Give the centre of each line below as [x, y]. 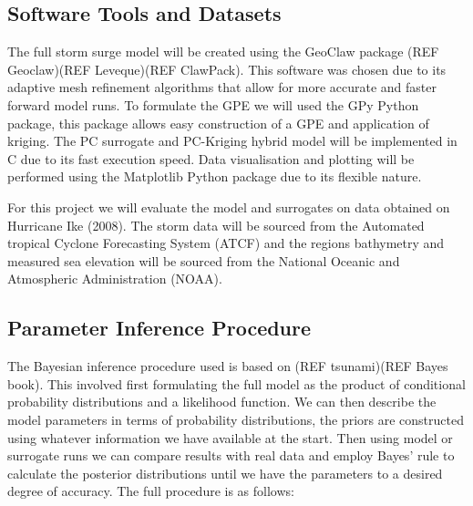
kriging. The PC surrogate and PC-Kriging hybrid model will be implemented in [232, 141]
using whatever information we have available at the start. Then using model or [230, 437]
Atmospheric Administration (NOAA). [115, 279]
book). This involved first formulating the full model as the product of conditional [236, 383]
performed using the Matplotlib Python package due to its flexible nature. [215, 176]
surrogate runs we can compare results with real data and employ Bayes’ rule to [231, 455]
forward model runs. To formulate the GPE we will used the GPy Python [213, 104]
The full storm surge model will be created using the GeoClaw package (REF [223, 52]
